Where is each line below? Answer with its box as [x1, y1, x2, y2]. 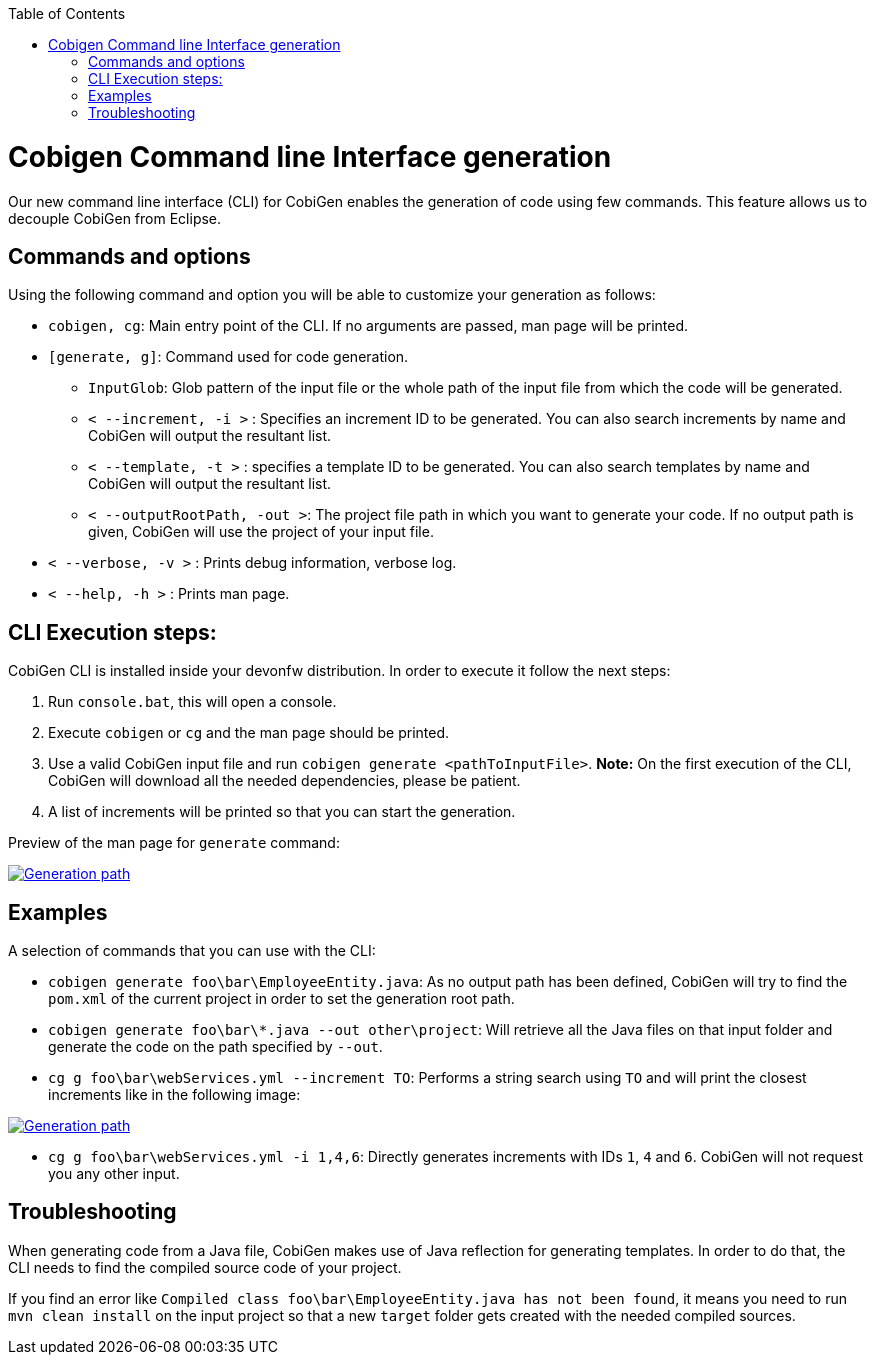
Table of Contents [8, 5, 126, 22]
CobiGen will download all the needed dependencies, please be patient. [48, 772, 521, 790]
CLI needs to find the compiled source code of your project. [8, 1258, 402, 1276]
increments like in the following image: [48, 1086, 301, 1104]
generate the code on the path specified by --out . [48, 1038, 383, 1056]
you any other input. [48, 1165, 180, 1183]
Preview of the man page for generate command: [8, 834, 340, 852]
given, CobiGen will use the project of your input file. [88, 523, 434, 541]
